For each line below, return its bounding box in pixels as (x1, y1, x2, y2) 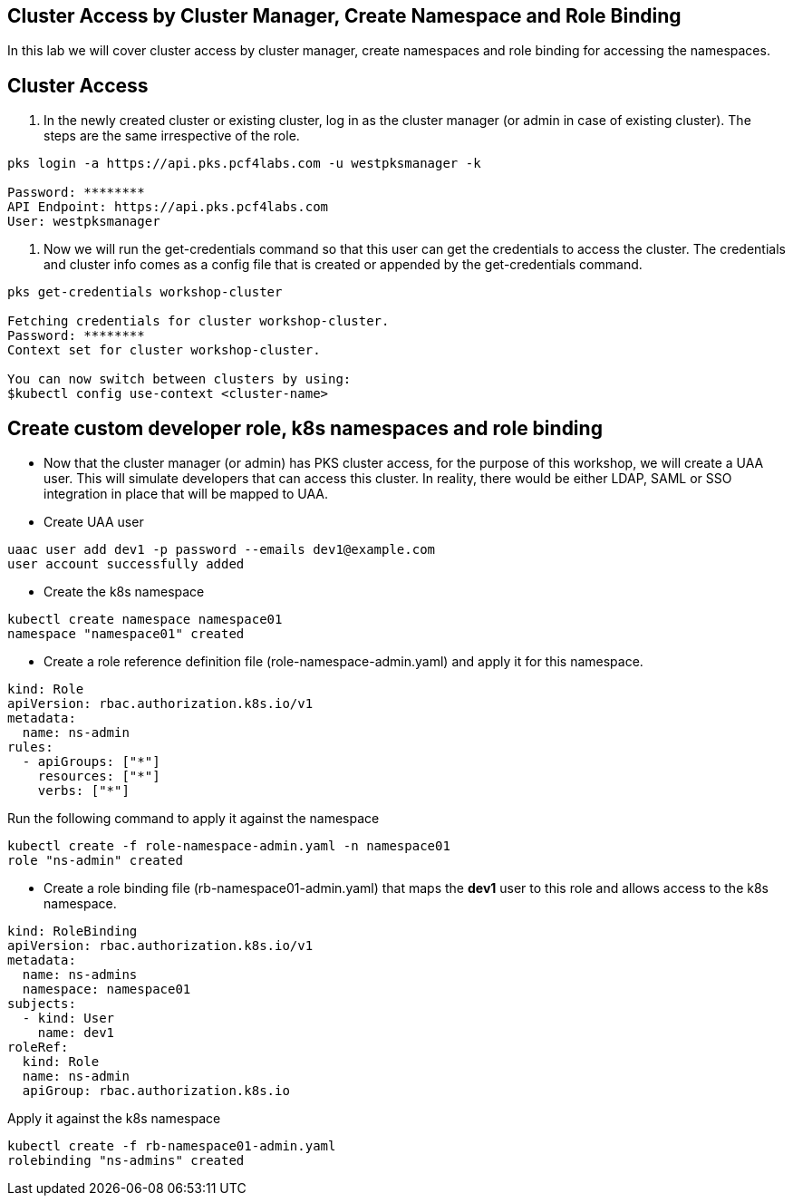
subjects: (7, 996, 76, 1012)
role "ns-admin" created (7, 853, 183, 868)
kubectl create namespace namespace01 (7, 612, 283, 627)
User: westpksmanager (7, 214, 160, 229)
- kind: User (22, 1011, 115, 1026)
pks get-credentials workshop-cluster (7, 285, 283, 300)
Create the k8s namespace (44, 584, 205, 600)
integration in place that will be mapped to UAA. (44, 486, 328, 502)
